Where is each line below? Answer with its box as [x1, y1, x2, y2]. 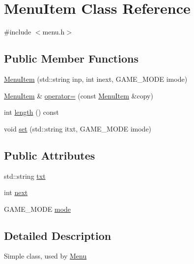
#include [4, 27, 31, 37]
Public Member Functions [4, 51, 139, 66]
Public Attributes [4, 147, 95, 163]
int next [4, 187, 28, 198]
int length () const [4, 107, 59, 117]
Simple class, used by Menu [4, 251, 87, 261]
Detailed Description [4, 228, 111, 243]
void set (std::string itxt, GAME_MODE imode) [4, 123, 152, 133]
